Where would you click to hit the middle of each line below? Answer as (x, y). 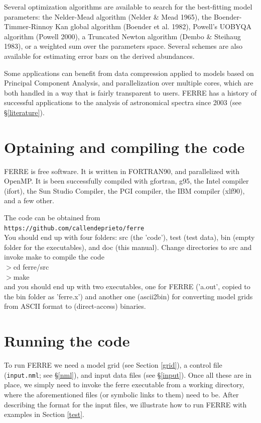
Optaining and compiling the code (124, 147)
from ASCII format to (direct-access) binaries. (75, 306)
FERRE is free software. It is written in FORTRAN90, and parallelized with (122, 171)
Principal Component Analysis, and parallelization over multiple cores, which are (129, 83)
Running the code (67, 341)
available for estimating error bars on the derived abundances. (99, 56)
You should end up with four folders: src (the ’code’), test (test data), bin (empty (129, 237)
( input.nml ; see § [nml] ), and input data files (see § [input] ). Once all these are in (128, 374)
